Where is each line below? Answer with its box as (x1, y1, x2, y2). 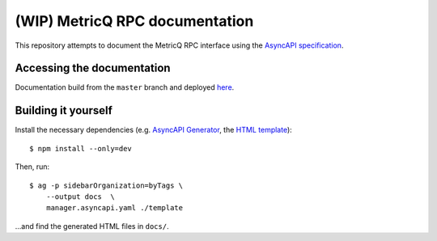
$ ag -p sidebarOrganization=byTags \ (29, 180, 184, 190)
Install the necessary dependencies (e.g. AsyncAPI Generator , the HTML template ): (15, 125, 293, 135)
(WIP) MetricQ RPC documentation (15, 12, 254, 30)
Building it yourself (15, 104, 113, 117)
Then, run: (15, 162, 50, 171)
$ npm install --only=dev (29, 144, 133, 153)
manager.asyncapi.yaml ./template (45, 203, 184, 213)
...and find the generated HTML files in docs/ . (15, 221, 169, 230)
